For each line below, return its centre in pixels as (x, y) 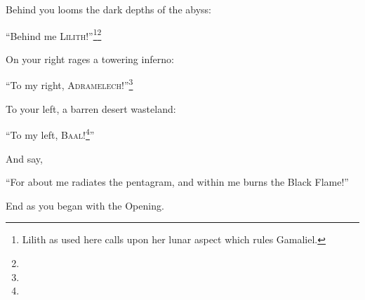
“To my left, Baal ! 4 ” (50, 134)
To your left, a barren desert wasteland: (91, 108)
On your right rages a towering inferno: (90, 59)
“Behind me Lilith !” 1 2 (54, 34)
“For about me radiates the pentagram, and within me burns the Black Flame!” (177, 182)
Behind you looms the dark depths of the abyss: (108, 9)
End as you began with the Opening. (85, 205)
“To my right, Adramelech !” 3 (69, 84)
